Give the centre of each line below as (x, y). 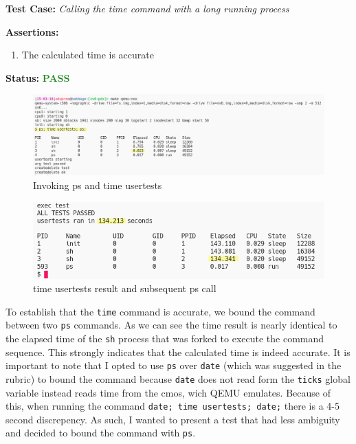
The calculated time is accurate (88, 55)
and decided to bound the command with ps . (101, 433)
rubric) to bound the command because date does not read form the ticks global (178, 378)
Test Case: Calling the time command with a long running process (147, 8)
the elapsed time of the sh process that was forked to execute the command (165, 338)
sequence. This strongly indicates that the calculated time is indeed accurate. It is (178, 352)
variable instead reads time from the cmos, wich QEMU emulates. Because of (168, 392)
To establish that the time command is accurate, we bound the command (160, 311)
